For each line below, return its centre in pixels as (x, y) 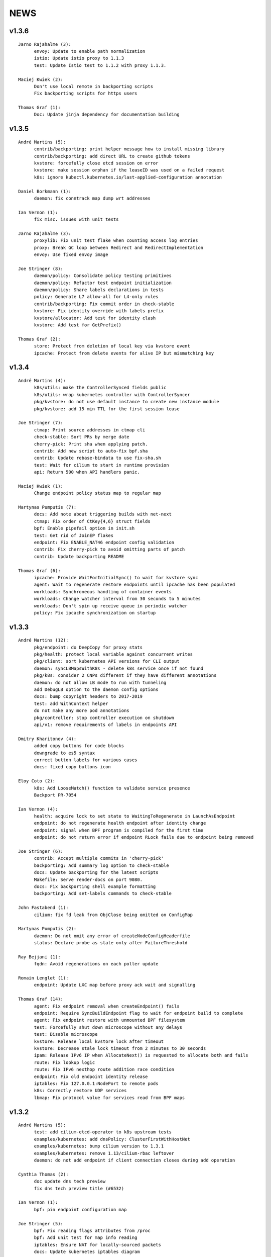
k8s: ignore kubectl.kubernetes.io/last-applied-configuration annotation (128, 177)
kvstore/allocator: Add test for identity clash (95, 318)
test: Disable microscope (66, 1034)
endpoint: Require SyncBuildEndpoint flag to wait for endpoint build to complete (139, 1013)
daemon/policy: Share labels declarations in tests (99, 290)
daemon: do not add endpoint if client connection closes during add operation (134, 1160)
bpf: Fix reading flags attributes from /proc (92, 1230)
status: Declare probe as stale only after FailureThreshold (111, 943)
